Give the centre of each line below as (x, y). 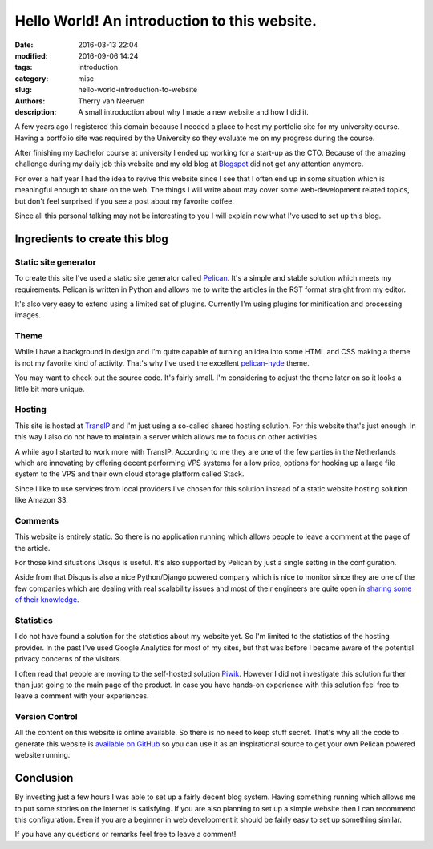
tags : (24, 67)
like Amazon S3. (41, 500)
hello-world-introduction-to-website (138, 90)
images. (28, 315)
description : (36, 111)
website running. (42, 755)
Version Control (46, 717)
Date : (24, 45)
